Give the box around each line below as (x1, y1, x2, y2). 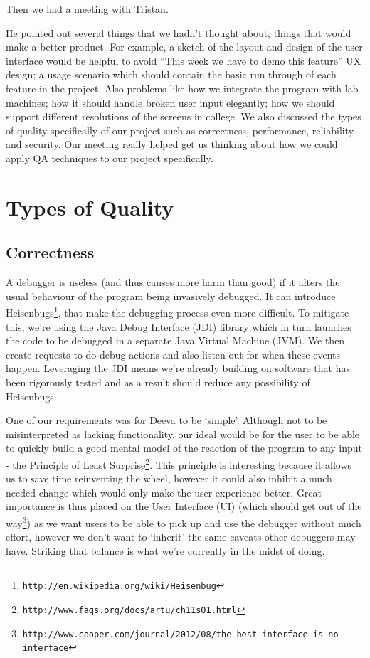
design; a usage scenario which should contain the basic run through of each (6, 67, 337, 82)
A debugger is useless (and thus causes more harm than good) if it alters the (6, 275, 340, 290)
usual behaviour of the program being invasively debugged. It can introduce (6, 288, 336, 303)
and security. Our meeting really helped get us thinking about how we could (6, 137, 338, 152)
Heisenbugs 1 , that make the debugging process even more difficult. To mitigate (6, 303, 349, 319)
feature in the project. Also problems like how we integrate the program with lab (6, 80, 359, 95)
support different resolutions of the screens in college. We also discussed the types (6, 109, 361, 124)
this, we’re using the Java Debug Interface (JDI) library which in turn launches (6, 319, 351, 334)
